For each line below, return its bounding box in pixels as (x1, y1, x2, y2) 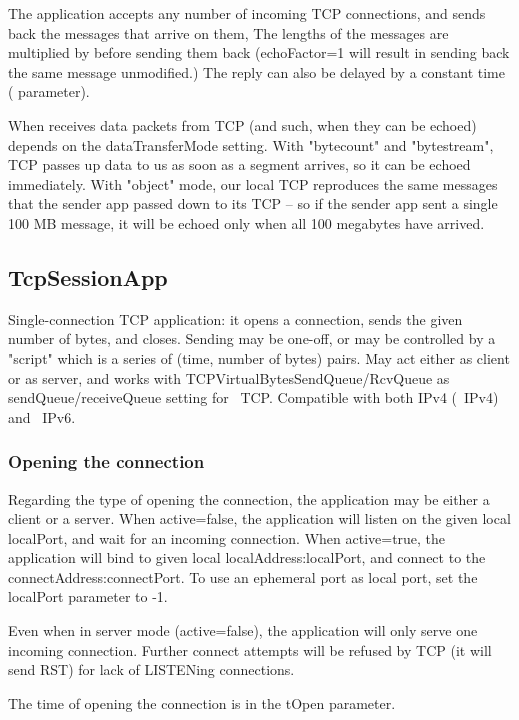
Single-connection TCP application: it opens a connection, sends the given (8, 308, 463, 329)
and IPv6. (8, 406, 76, 427)
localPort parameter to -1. (8, 586, 168, 607)
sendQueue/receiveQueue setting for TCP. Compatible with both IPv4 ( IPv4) (8, 387, 499, 408)
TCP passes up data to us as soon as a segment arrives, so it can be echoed (8, 154, 471, 175)
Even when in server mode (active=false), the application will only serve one (8, 620, 478, 641)
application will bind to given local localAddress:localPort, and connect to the (8, 547, 486, 568)
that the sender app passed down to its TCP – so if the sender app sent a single (8, 193, 498, 214)
